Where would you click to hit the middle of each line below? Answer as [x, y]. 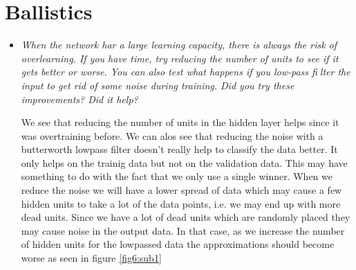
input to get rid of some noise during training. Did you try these [158, 85]
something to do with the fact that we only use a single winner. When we [177, 176]
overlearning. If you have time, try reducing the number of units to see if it [180, 58]
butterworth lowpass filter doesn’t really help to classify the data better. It [179, 149]
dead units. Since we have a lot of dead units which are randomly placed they [186, 217]
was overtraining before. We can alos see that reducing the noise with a [172, 135]
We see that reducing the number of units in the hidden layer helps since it [180, 122]
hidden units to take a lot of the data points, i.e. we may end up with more [181, 203]
